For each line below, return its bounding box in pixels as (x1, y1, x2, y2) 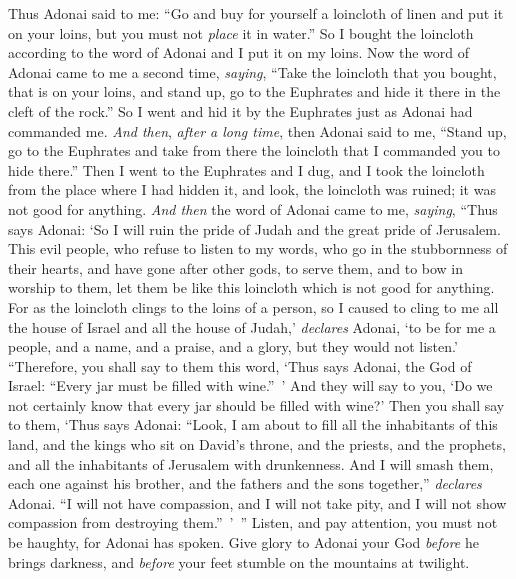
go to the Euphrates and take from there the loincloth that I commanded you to (8, 140, 500, 161)
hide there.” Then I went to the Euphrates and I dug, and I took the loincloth (8, 159, 485, 180)
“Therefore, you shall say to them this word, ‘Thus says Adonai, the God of (8, 355, 472, 376)
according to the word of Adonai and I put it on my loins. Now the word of (8, 42, 470, 63)
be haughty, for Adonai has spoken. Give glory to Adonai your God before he (8, 532, 479, 553)
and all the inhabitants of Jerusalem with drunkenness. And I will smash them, (8, 453, 494, 474)
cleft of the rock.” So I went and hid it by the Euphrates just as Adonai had (8, 100, 473, 121)
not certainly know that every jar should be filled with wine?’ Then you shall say (8, 394, 505, 415)
